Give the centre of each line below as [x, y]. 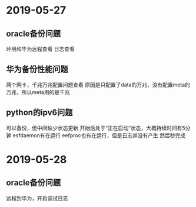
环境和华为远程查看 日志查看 [40, 49]
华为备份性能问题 [37, 69]
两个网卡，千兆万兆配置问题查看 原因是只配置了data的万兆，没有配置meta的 [98, 85]
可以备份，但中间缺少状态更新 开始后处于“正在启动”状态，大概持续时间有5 [96, 128]
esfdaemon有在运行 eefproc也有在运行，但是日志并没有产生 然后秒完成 [99, 135]
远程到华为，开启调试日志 [37, 198]
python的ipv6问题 [39, 113]
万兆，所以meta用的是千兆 [38, 92]
